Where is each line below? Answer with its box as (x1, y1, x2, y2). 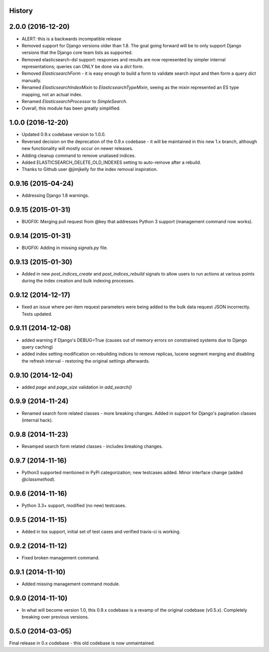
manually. (21, 77, 42, 83)
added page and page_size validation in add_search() (21, 384, 132, 390)
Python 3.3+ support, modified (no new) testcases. (21, 503, 127, 508)
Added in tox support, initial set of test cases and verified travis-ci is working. (21, 528, 181, 534)
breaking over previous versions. (21, 614, 89, 620)
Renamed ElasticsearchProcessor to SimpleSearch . (21, 99, 128, 105)
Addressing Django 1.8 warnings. (21, 192, 90, 199)
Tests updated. (21, 311, 52, 317)
